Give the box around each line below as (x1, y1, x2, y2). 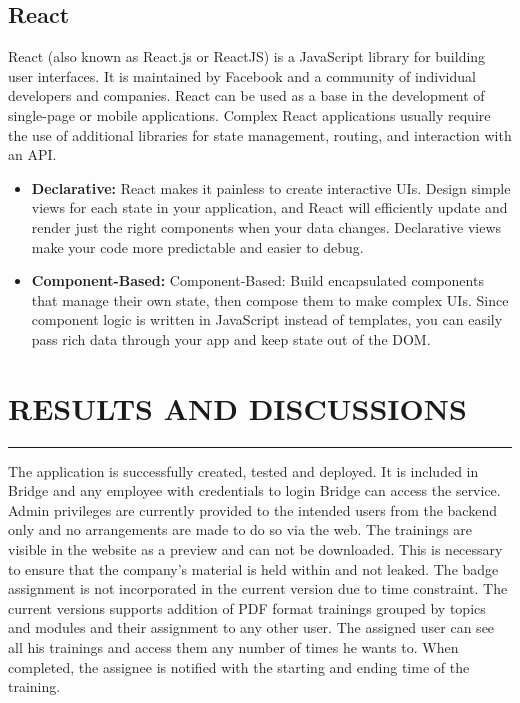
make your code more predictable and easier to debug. (31, 236, 364, 257)
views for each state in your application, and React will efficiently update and (31, 197, 508, 218)
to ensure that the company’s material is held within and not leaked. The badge (8, 558, 499, 579)
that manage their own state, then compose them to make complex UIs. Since (31, 289, 509, 310)
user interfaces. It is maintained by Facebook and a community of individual (8, 65, 476, 86)
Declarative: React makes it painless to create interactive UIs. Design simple (31, 177, 511, 198)
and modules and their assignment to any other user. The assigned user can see (8, 617, 495, 638)
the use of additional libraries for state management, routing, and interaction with (8, 124, 512, 145)
